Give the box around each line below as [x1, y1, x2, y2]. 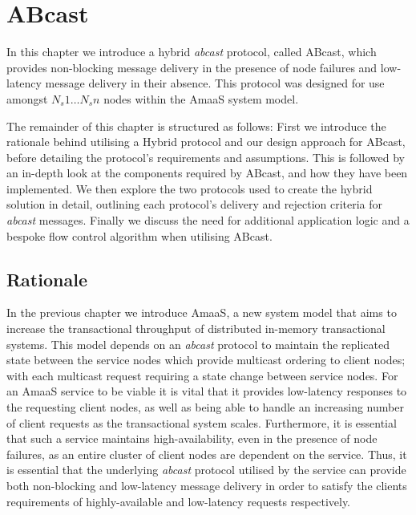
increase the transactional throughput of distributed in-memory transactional [6, 320, 386, 337]
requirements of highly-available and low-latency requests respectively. [6, 493, 351, 509]
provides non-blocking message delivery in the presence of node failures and [6, 59, 378, 75]
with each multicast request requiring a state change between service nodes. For [6, 367, 398, 383]
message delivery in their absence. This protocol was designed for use [45, 75, 385, 91]
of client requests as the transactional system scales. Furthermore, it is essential [6, 414, 397, 431]
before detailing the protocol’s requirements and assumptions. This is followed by [6, 148, 405, 165]
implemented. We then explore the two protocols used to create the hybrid [6, 180, 373, 197]
